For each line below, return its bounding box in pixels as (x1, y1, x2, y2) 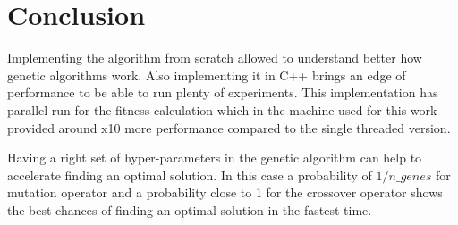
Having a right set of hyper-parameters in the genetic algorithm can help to (7, 148, 422, 167)
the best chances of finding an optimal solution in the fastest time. (7, 200, 372, 219)
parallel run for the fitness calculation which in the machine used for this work (7, 100, 437, 119)
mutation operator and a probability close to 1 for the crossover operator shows (7, 183, 443, 202)
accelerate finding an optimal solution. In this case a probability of (7, 165, 372, 184)
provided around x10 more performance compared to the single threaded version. (7, 118, 451, 137)
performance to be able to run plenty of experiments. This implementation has (7, 83, 438, 102)
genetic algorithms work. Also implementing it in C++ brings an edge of (7, 65, 406, 84)
